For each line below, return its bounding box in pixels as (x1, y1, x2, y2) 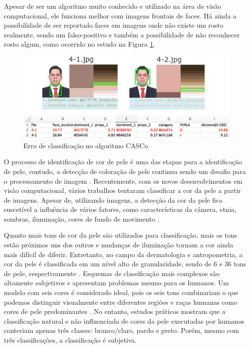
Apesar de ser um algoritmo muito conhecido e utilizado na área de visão (4, 1, 221, 11)
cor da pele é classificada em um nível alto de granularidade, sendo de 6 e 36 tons (4, 259, 246, 269)
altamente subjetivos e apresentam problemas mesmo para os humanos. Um (4, 278, 229, 288)
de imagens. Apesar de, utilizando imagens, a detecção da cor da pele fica (4, 194, 223, 205)
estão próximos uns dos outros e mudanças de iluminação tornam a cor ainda (4, 240, 233, 250)
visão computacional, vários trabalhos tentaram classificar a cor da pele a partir (4, 185, 241, 195)
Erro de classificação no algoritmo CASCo (23, 140, 148, 150)
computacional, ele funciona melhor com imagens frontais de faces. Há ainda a (4, 10, 237, 20)
